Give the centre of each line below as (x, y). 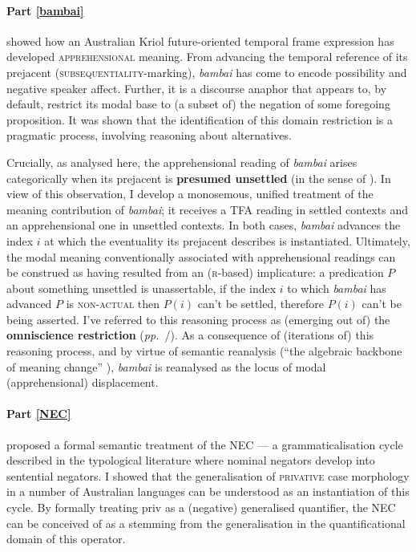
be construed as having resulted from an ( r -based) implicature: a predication (195, 272)
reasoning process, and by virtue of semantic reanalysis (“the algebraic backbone (204, 351)
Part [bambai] (45, 10)
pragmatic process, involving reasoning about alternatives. (149, 135)
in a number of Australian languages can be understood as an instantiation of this (208, 491)
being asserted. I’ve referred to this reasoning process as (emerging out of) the (198, 319)
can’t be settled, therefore (261, 304)
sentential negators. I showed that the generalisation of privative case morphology (208, 475)
